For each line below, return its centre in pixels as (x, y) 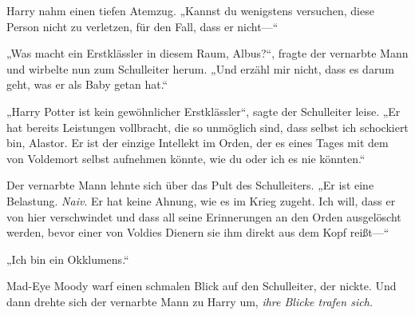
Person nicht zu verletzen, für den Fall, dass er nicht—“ (142, 26)
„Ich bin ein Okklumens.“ (68, 259)
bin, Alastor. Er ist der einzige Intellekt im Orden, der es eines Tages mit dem (198, 143)
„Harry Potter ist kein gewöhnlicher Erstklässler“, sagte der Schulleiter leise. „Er (204, 111)
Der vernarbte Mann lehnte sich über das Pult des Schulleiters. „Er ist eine (190, 185)
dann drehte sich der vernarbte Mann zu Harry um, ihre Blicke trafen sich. (190, 301)
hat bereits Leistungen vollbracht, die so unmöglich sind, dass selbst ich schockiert (207, 127)
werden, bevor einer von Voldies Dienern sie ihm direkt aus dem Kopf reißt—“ (198, 232)
